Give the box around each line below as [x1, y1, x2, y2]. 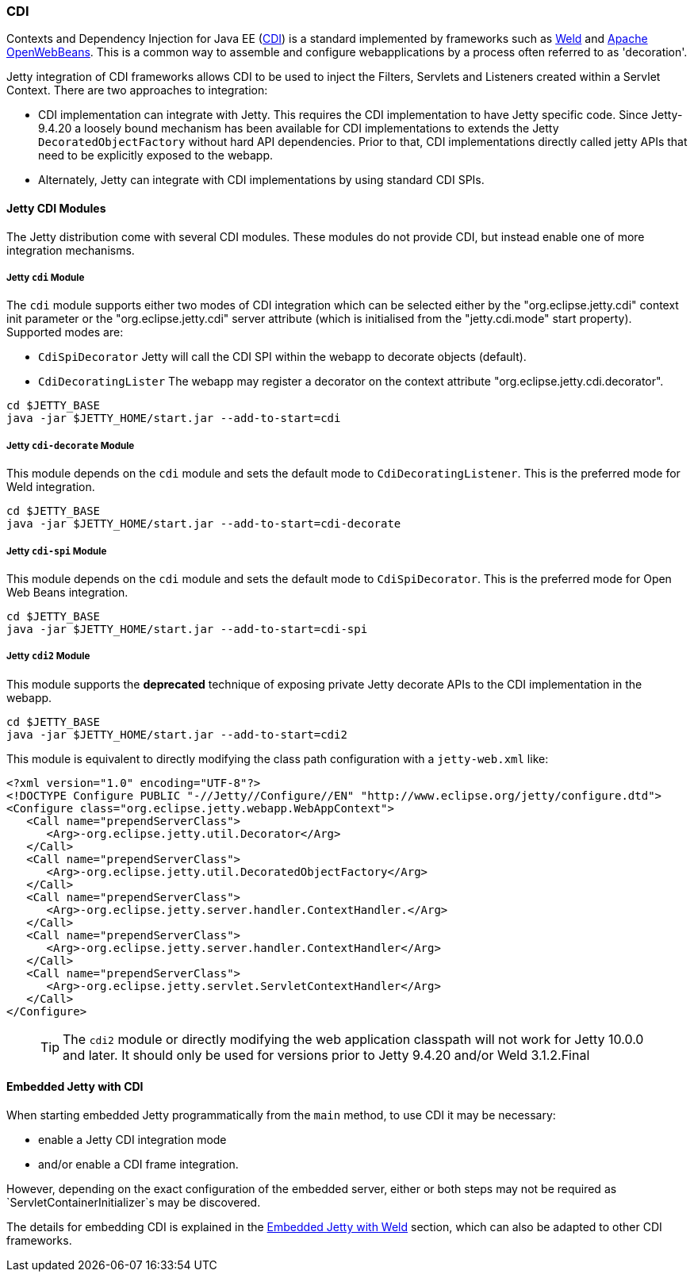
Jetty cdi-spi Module [6, 545, 107, 557]
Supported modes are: [6, 325, 124, 340]
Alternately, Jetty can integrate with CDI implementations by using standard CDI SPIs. [38, 173, 485, 187]
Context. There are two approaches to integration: [6, 83, 268, 98]
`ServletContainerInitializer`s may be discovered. [6, 1195, 261, 1209]
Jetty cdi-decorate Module [6, 439, 135, 451]
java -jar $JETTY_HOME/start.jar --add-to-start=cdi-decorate [6, 517, 401, 531]
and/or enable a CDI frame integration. [38, 1157, 239, 1171]
